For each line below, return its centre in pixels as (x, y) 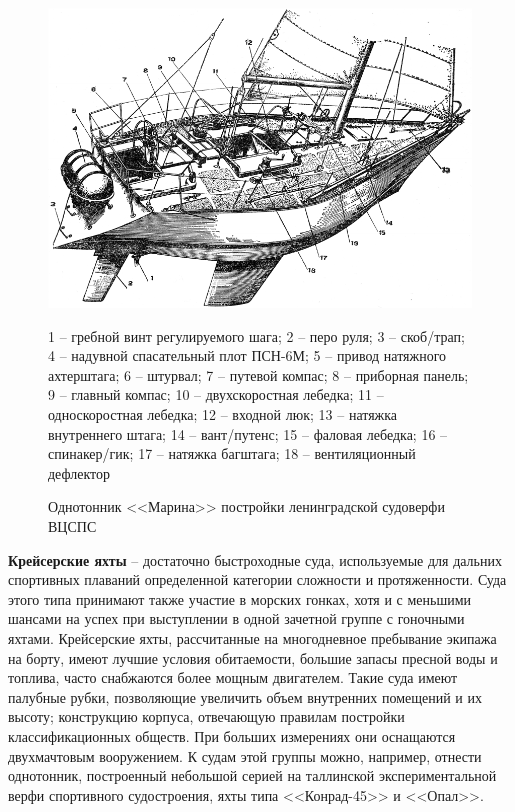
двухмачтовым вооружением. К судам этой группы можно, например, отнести (245, 755)
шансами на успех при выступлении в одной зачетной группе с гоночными (236, 618)
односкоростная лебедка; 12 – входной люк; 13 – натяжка (223, 414)
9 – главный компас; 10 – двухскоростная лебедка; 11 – (216, 394)
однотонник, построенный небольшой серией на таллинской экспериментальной (252, 775)
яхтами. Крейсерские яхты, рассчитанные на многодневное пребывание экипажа (252, 638)
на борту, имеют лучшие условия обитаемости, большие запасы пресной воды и (253, 657)
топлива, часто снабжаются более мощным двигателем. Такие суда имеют (233, 677)
